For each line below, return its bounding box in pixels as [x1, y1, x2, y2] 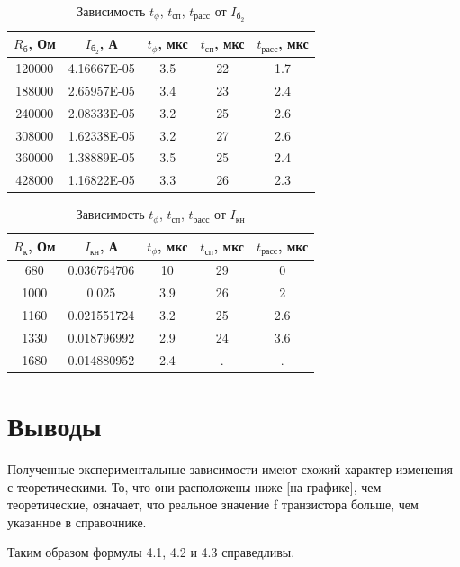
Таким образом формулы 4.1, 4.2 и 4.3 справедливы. [7, 543, 295, 562]
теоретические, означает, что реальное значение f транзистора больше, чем [7, 495, 419, 514]
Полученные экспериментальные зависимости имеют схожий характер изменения [7, 460, 453, 479]
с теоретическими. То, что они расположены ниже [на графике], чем [7, 477, 382, 496]
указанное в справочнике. [7, 512, 147, 531]
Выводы [7, 407, 102, 444]
